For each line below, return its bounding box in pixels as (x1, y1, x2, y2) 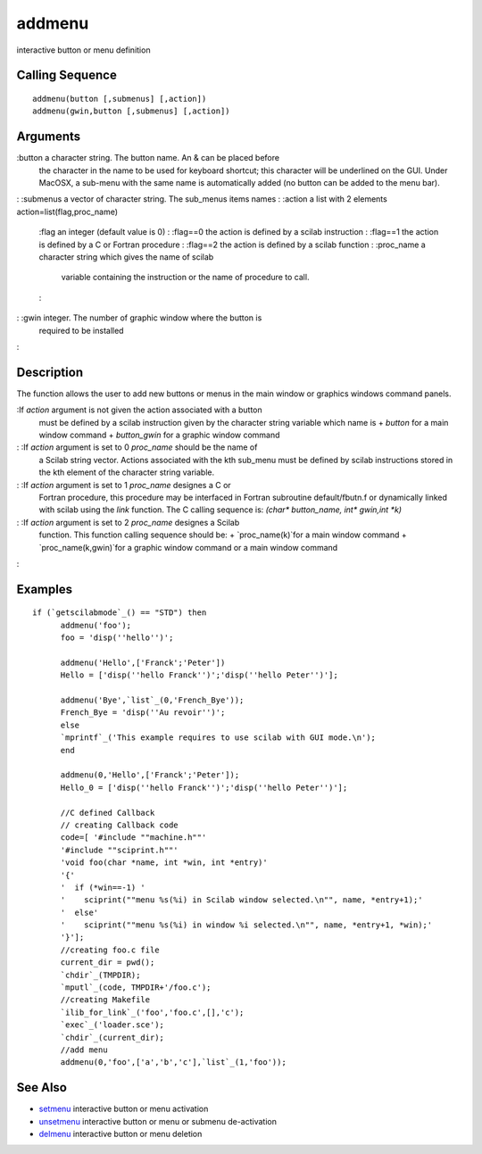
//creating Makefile (60, 995, 151, 1005)
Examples (16, 581, 73, 597)
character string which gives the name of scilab (38, 251, 214, 262)
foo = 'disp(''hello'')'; (60, 633, 174, 643)
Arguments (16, 129, 81, 145)
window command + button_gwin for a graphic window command (38, 429, 280, 441)
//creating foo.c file (60, 944, 160, 955)
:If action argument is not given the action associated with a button (16, 404, 262, 415)
